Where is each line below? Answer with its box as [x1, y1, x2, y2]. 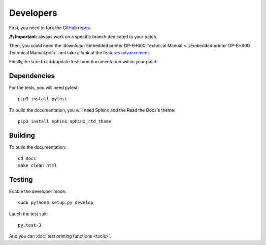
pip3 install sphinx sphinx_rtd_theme [18, 119, 112, 124]
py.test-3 [18, 222, 41, 228]
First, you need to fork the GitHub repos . [9, 25, 91, 31]
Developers [9, 7, 58, 18]
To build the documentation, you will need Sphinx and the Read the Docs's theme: [9, 107, 176, 113]
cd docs [18, 156, 36, 162]
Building [9, 131, 35, 139]
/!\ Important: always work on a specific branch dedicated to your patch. [9, 34, 158, 40]
